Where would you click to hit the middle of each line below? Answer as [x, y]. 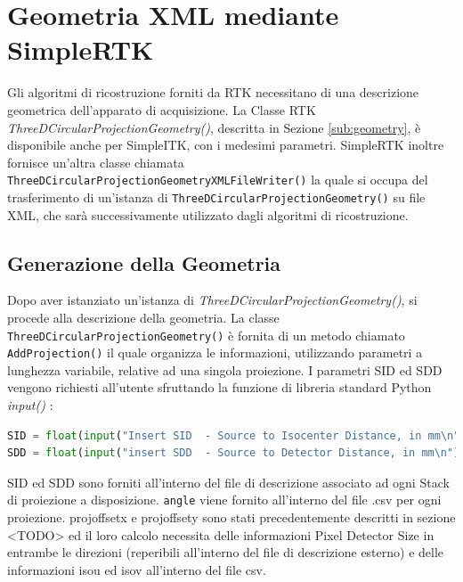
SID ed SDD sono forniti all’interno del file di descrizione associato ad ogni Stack [228, 482]
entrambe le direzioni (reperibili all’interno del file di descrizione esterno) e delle [226, 552]
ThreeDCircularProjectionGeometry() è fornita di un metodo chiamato [206, 335]
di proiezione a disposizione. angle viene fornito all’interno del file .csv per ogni [224, 500]
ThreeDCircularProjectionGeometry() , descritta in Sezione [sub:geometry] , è [214, 127]
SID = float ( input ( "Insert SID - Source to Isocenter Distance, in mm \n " [234, 435]
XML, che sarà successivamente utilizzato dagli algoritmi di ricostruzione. [208, 214]
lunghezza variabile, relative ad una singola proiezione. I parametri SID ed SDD [225, 369]
